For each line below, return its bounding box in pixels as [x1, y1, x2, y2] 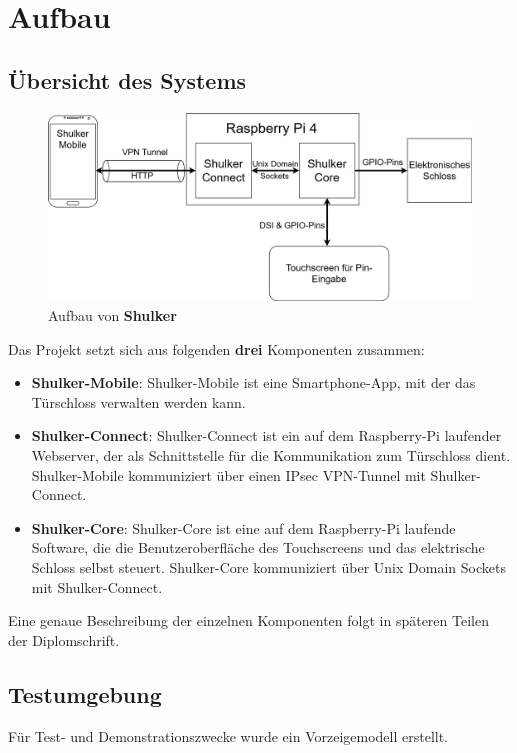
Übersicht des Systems [8, 64, 247, 95]
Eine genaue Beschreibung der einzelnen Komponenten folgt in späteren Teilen [8, 610, 489, 631]
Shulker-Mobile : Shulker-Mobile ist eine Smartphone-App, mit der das [31, 372, 476, 393]
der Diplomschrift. [8, 629, 120, 650]
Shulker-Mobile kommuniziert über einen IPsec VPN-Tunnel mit [31, 464, 426, 485]
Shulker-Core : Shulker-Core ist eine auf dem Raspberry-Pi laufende [31, 517, 456, 538]
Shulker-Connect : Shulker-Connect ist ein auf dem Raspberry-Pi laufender [31, 425, 502, 446]
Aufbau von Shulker [48, 304, 177, 325]
